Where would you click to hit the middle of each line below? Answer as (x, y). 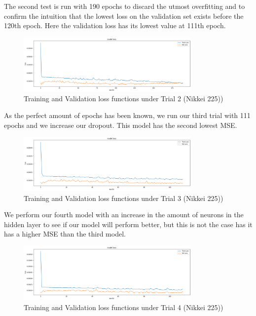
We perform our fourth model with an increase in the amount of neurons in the (124, 215)
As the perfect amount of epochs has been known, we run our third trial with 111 (127, 115)
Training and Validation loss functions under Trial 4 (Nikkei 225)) (124, 307)
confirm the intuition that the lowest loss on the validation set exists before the (124, 16)
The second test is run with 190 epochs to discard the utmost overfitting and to (125, 6)
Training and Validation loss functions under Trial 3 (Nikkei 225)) (124, 198)
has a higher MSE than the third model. (65, 234)
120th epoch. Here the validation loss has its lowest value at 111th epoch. (115, 25)
